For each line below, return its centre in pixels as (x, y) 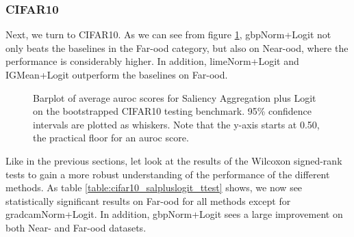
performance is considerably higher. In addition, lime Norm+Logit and (152, 61)
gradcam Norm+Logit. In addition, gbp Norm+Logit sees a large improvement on (174, 214)
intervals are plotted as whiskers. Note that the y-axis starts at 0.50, (176, 124)
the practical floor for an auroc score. (111, 138)
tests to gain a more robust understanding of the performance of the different (168, 174)
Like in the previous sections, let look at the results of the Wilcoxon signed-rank (174, 160)
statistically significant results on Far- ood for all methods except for (148, 200)
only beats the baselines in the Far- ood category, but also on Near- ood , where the (177, 47)
